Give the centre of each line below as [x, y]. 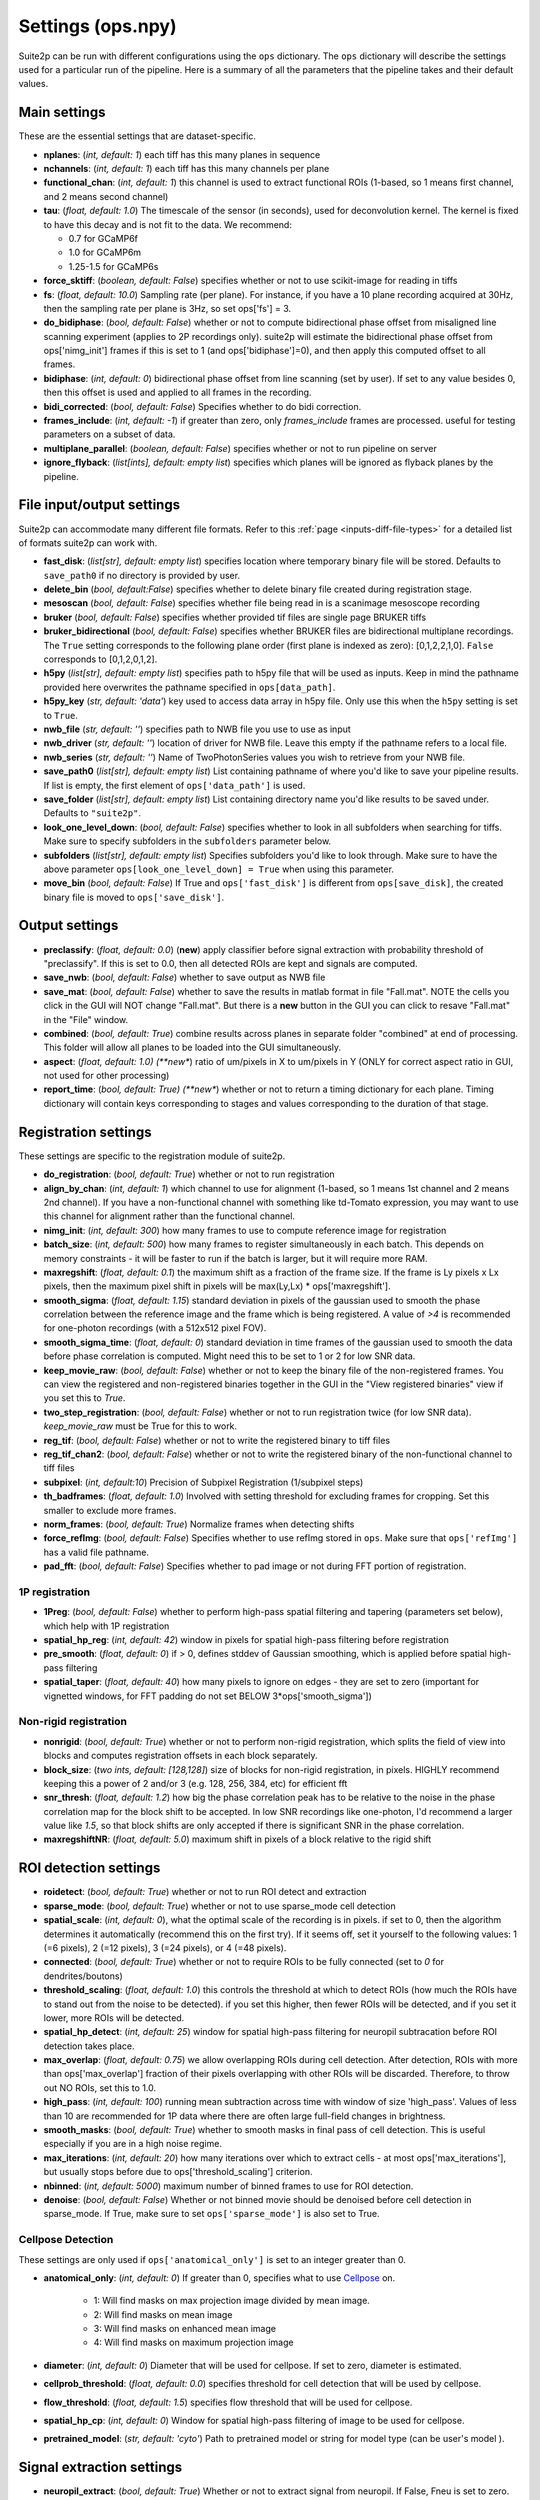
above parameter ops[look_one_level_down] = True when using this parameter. [219, 869]
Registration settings [85, 1131]
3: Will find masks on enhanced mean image [185, 2329]
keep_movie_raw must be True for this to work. [140, 1426]
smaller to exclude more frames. [110, 1510]
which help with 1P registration [106, 1626]
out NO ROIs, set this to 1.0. [100, 2087]
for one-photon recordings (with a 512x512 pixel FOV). [155, 1328]
